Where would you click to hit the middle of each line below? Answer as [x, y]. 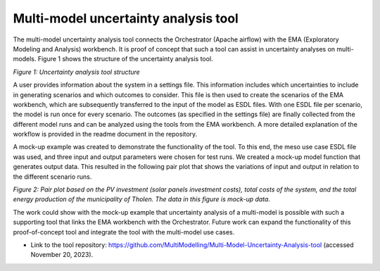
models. [25, 59]
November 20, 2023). [62, 255]
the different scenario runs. [52, 177]
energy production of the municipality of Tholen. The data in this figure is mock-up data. [142, 199]
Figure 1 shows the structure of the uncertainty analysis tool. [126, 59]
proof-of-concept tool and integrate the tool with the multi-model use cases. [124, 232]
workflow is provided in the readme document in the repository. [105, 134]
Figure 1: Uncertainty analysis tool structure [76, 72]
